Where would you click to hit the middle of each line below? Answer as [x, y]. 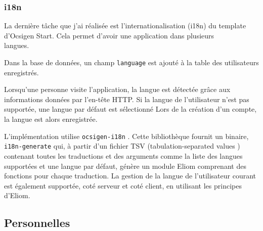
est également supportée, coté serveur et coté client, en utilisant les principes [123, 185]
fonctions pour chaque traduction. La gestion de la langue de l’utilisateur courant [130, 176]
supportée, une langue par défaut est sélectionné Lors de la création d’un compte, [130, 109]
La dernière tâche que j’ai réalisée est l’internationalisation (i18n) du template [125, 26]
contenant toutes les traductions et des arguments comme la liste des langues [123, 155]
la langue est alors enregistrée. [51, 119]
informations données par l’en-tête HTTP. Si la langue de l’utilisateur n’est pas [127, 99]
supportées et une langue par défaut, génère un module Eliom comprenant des [125, 166]
